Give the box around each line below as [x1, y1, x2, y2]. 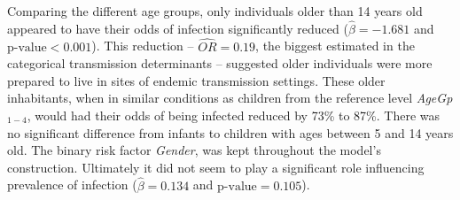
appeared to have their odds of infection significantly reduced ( [7, 19, 348, 37]
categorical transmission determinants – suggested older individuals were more [7, 54, 433, 73]
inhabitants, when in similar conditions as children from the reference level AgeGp [7, 88, 453, 107]
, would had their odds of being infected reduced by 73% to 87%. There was [27, 106, 441, 124]
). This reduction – [91, 36, 194, 55]
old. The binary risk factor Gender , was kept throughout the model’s [7, 141, 381, 159]
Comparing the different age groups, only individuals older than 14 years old [7, 2, 423, 19]
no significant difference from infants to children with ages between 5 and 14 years [7, 123, 454, 142]
